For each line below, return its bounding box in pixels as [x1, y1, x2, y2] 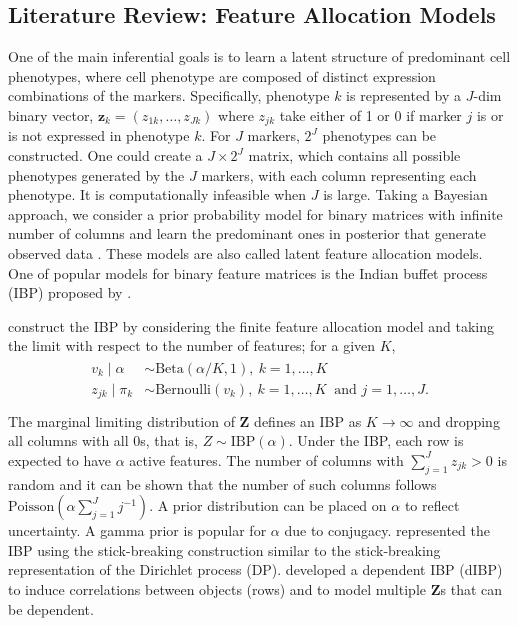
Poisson [8, 500, 55, 515]
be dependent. [8, 598, 94, 619]
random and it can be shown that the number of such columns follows [8, 473, 437, 494]
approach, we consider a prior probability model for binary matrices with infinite [8, 203, 503, 224]
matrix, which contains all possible [248, 145, 461, 166]
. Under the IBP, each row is [288, 430, 464, 451]
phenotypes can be [322, 125, 437, 146]
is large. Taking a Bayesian [323, 184, 488, 205]
